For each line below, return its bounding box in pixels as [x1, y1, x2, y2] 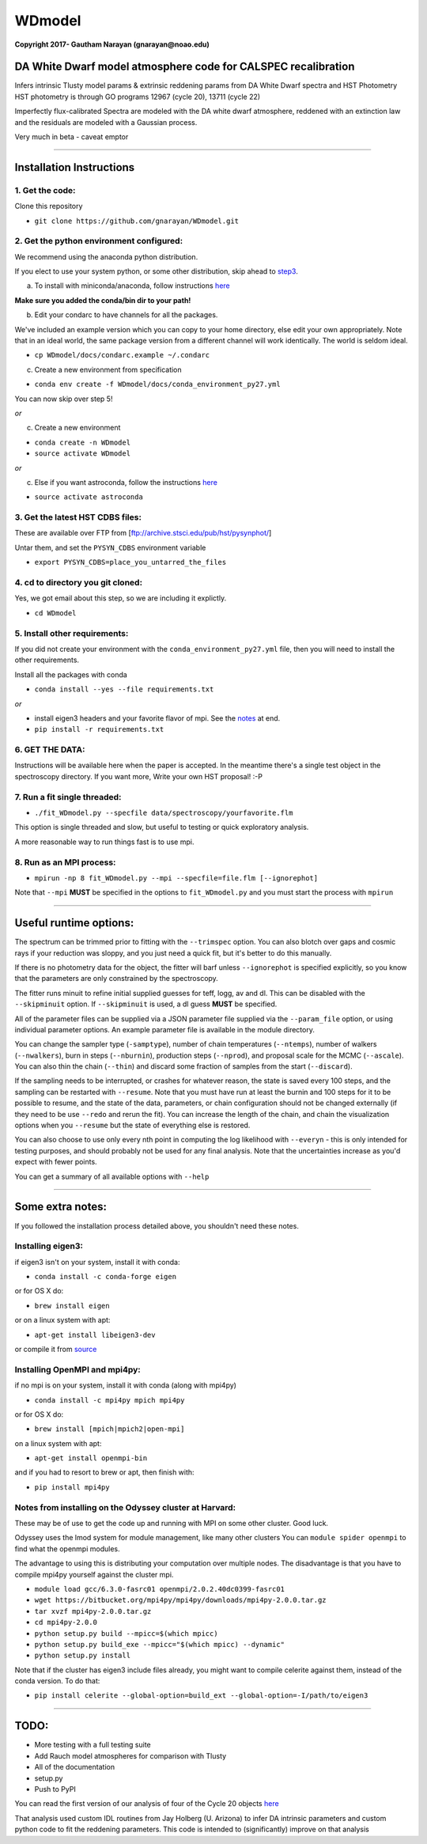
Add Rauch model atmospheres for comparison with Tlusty [34, 1751, 227, 1760]
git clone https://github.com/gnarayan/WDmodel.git [34, 216, 240, 225]
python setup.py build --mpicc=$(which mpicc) [34, 1629, 218, 1638]
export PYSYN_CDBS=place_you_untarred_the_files [34, 558, 227, 567]
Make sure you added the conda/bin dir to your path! [14, 295, 191, 305]
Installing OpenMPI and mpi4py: [14, 1364, 142, 1375]
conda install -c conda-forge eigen [34, 1272, 177, 1282]
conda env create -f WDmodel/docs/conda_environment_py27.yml [34, 380, 281, 389]
